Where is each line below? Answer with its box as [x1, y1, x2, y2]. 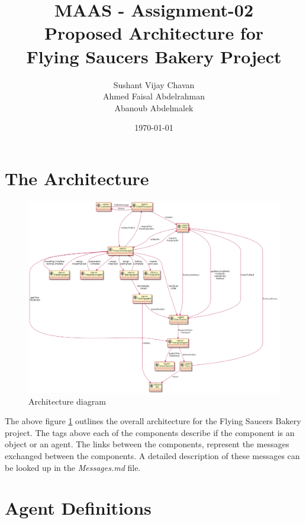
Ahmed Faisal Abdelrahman [103, 90, 205, 102]
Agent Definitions [5, 496, 152, 520]
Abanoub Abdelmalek [114, 101, 194, 114]
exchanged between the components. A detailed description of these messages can [5, 449, 300, 461]
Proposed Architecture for [44, 21, 264, 45]
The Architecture [5, 166, 149, 190]
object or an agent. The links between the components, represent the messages [5, 438, 289, 450]
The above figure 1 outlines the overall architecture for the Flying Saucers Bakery [5, 415, 301, 427]
